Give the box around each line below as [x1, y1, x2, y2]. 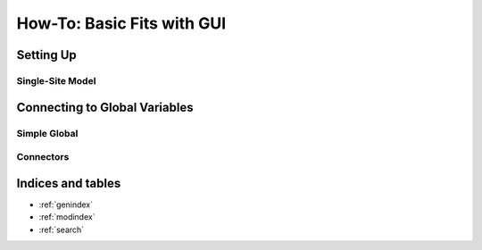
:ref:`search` [38, 224, 85, 235]
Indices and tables [16, 175, 121, 191]
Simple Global [16, 127, 79, 139]
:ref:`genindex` [38, 199, 94, 210]
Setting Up [16, 47, 78, 62]
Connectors [16, 151, 70, 163]
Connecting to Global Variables [16, 99, 194, 115]
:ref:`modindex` [38, 212, 96, 222]
